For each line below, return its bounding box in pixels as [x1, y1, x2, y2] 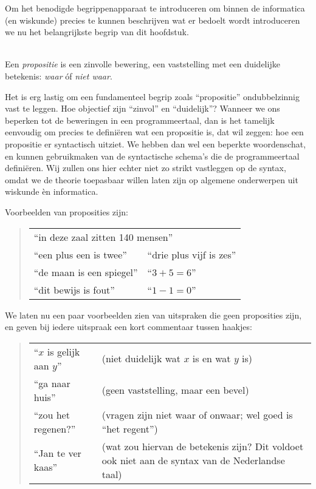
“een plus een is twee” [33, 247, 127, 261]
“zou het [33, 407, 70, 422]
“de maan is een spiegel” [33, 265, 138, 279]
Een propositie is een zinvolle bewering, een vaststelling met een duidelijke [5, 58, 280, 70]
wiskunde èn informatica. [5, 185, 98, 198]
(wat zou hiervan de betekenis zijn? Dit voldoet [101, 439, 304, 453]
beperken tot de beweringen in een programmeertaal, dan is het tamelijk [5, 113, 275, 126]
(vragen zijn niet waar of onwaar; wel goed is [101, 407, 293, 422]
